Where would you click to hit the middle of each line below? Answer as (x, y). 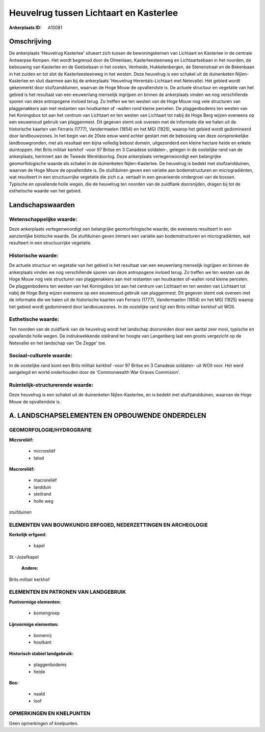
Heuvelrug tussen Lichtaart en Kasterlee (93, 13)
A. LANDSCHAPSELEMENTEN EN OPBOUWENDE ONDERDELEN (108, 416)
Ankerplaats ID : (25, 28)
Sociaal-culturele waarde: (41, 356)
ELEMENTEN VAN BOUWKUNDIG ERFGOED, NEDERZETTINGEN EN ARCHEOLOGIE (108, 525)
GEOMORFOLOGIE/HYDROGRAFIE (50, 430)
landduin (42, 487)
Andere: (30, 568)
